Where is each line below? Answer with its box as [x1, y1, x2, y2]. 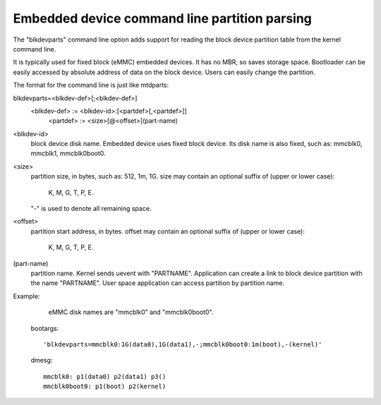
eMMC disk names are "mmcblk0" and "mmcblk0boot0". [48, 308, 214, 317]
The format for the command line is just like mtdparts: [13, 81, 169, 90]
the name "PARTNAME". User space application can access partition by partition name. [30, 279, 285, 287]
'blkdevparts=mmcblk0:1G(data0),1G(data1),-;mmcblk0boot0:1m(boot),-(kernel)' [43, 340, 322, 349]
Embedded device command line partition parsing [13, 11, 312, 26]
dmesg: [30, 356, 53, 365]
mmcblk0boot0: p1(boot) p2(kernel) [43, 382, 167, 391]
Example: [13, 291, 40, 300]
